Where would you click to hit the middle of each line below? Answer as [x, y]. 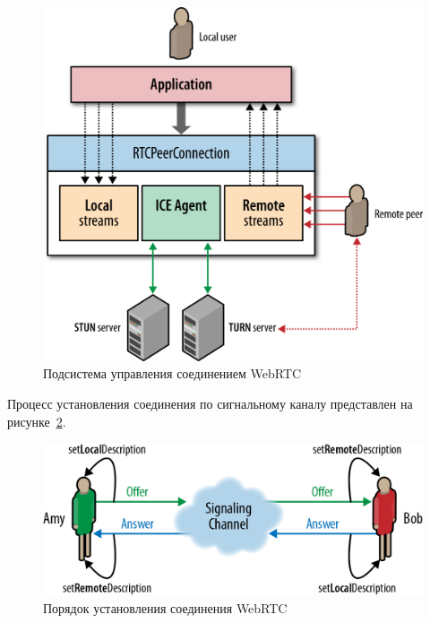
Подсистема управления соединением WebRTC [172, 373]
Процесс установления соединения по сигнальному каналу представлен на [210, 403]
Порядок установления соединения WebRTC [165, 607]
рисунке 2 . [37, 421]
